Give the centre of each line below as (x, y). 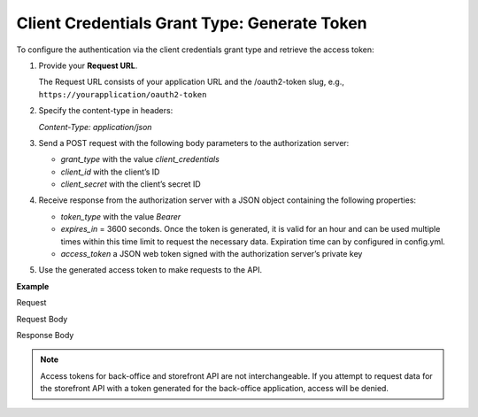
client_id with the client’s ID (110, 172)
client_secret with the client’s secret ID (131, 184)
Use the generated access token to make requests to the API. (150, 270)
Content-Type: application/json (95, 127)
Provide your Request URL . (88, 66)
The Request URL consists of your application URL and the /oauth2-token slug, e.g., (192, 82)
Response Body (45, 335)
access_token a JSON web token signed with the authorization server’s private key (212, 254)
